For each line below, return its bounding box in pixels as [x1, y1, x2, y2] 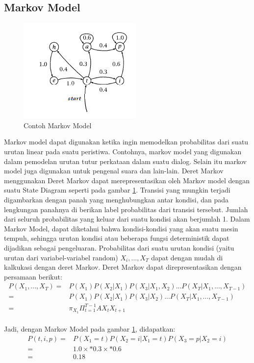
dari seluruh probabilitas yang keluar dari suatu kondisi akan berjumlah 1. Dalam [4, 214, 250, 224]
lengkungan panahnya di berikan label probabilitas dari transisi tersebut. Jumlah [4, 204, 248, 214]
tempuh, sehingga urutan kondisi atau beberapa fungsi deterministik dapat [4, 233, 229, 243]
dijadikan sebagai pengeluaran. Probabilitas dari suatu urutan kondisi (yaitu [4, 242, 234, 252]
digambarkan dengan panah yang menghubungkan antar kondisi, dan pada [4, 194, 229, 204]
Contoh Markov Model [24, 120, 92, 130]
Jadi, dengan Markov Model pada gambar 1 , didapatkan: [4, 324, 176, 334]
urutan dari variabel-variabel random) [4, 252, 118, 262]
